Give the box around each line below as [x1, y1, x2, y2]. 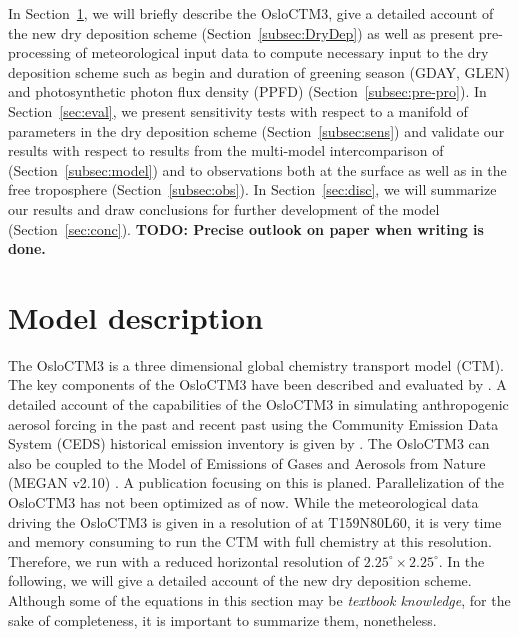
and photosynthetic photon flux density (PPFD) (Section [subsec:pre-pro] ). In [8, 81, 487, 102]
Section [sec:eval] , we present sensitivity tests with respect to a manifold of [8, 100, 468, 121]
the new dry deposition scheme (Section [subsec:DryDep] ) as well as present [8, 22, 475, 43]
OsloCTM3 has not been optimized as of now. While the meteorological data [8, 492, 479, 512]
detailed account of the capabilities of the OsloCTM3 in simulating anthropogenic [8, 394, 509, 415]
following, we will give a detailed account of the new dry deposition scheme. [8, 570, 472, 591]
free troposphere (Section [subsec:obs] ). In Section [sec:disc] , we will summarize [8, 179, 497, 200]
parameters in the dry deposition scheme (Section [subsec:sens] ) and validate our [8, 120, 505, 141]
